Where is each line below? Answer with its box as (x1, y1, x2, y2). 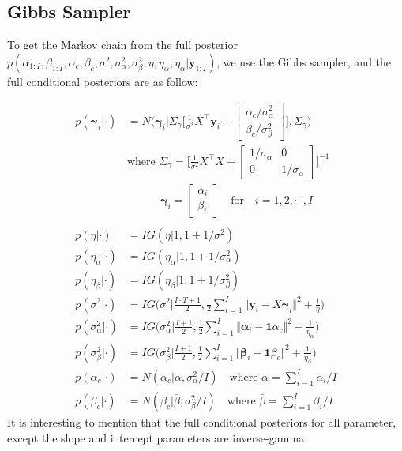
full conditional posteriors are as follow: (7, 73, 198, 89)
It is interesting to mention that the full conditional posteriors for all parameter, (7, 414, 396, 430)
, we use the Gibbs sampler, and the (216, 53, 392, 70)
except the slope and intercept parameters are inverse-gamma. (7, 429, 307, 445)
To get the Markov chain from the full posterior (7, 36, 238, 53)
